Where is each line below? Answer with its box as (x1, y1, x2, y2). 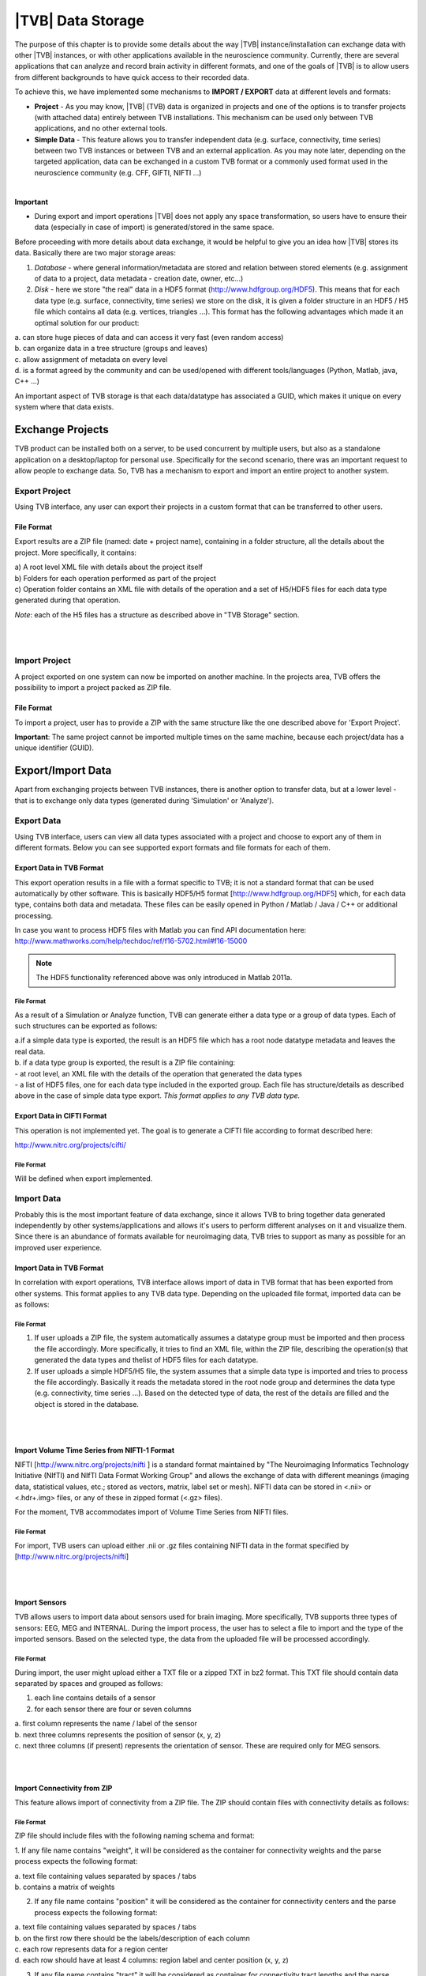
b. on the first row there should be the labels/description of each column (14, 1933, 250, 1943)
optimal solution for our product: (34, 318, 140, 327)
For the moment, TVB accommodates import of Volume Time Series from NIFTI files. (14, 1507, 289, 1517)
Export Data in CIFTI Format (14, 1111, 107, 1121)
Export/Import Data (14, 764, 112, 778)
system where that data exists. (14, 402, 114, 412)
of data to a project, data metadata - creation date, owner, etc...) (34, 273, 244, 283)
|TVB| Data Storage (14, 12, 145, 29)
